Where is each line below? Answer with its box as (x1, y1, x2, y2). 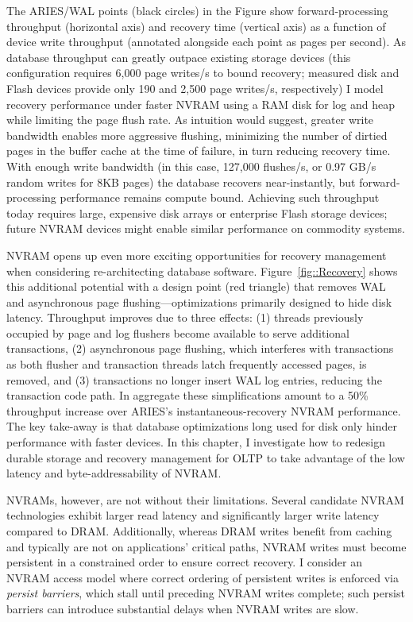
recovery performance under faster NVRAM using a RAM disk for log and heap (6, 95, 395, 112)
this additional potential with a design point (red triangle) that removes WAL (6, 278, 386, 295)
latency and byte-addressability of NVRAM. (6, 465, 222, 481)
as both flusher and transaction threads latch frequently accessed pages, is (6, 356, 367, 373)
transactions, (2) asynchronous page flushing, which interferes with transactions (6, 340, 394, 357)
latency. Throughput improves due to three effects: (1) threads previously (6, 309, 364, 326)
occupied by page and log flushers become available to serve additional (6, 324, 349, 341)
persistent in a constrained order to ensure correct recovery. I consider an (6, 554, 362, 570)
